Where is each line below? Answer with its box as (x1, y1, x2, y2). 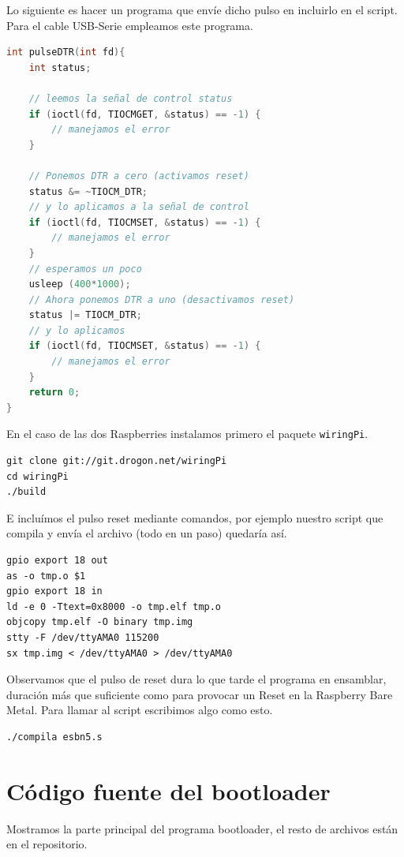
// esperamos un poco (28, 263, 142, 275)
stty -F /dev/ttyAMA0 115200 (6, 632, 159, 644)
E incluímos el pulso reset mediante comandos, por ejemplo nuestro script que (6, 509, 383, 526)
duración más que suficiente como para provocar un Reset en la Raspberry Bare (6, 686, 393, 702)
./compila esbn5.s (6, 732, 103, 743)
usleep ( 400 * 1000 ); (28, 279, 131, 290)
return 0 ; (28, 387, 80, 399)
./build (6, 486, 47, 498)
